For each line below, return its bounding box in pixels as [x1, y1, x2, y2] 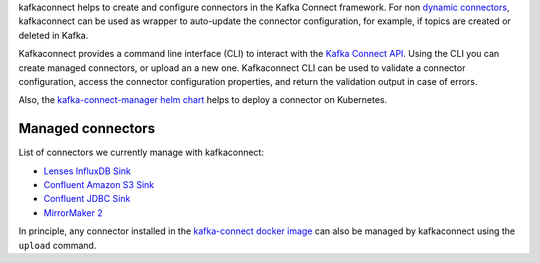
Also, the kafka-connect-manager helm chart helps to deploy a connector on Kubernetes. [18, 94, 388, 106]
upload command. [18, 239, 97, 251]
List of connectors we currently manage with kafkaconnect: [18, 146, 265, 159]
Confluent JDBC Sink [43, 193, 131, 205]
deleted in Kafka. [18, 29, 89, 41]
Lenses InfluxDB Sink [43, 165, 132, 177]
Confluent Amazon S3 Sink [43, 179, 155, 191]
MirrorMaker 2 [43, 206, 104, 219]
